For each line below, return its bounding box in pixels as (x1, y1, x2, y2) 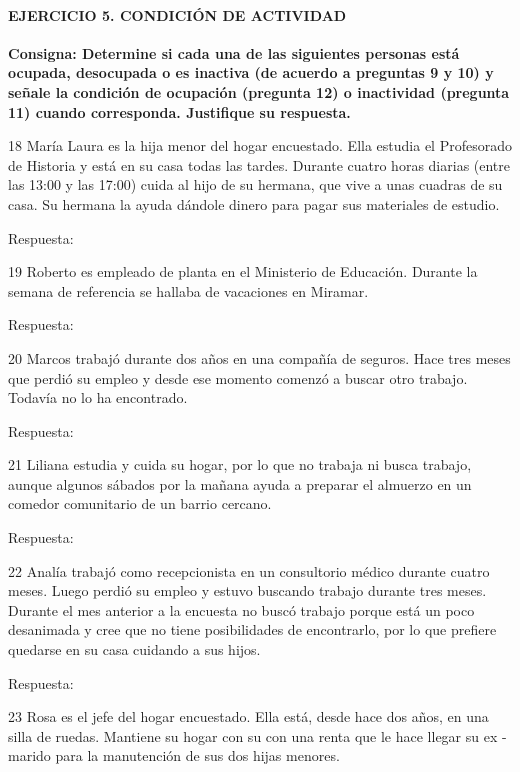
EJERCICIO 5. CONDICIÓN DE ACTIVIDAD (8, 4, 347, 25)
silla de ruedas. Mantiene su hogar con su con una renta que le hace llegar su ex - (8, 725, 507, 746)
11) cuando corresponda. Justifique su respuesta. (8, 101, 351, 122)
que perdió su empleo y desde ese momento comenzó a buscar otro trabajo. (8, 367, 468, 388)
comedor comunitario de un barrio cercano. (8, 493, 272, 514)
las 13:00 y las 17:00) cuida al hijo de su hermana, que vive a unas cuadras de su (8, 174, 503, 195)
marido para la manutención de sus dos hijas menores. (8, 745, 340, 766)
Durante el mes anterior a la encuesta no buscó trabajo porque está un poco (8, 599, 475, 620)
